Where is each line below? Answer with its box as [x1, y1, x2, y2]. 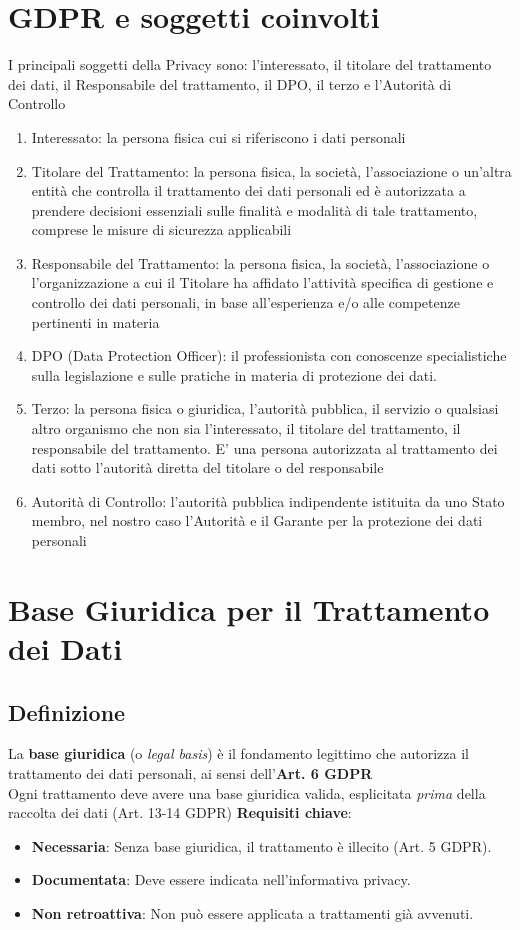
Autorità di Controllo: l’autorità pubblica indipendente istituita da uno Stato [31, 490, 505, 511]
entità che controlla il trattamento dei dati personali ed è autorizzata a [31, 180, 466, 201]
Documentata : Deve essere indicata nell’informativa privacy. [31, 869, 411, 890]
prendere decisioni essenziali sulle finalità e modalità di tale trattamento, [31, 199, 478, 220]
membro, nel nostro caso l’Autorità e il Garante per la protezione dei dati [31, 510, 483, 531]
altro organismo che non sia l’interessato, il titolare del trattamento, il [31, 418, 461, 439]
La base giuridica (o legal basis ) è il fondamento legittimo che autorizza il [8, 743, 469, 764]
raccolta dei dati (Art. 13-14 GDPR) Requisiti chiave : [8, 802, 352, 823]
